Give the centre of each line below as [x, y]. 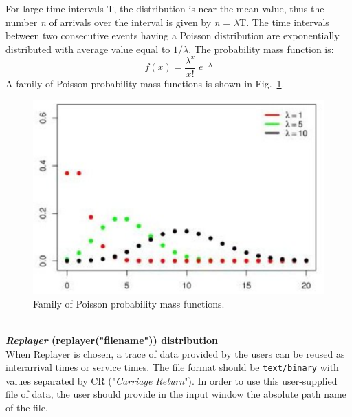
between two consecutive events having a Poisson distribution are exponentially [173, 35]
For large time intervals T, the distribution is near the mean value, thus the [165, 8]
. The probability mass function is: [261, 49]
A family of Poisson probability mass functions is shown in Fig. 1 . [145, 83]
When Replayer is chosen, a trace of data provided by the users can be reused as [175, 353]
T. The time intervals [284, 22]
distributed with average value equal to [88, 49]
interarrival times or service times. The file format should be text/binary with [172, 367]
